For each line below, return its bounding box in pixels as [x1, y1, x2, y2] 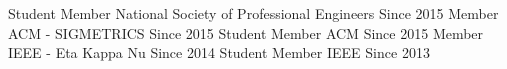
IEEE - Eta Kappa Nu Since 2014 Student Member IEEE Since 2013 [8, 42, 430, 63]
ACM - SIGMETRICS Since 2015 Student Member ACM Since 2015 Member [8, 22, 484, 43]
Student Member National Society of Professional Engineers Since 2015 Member [8, 3, 499, 23]
